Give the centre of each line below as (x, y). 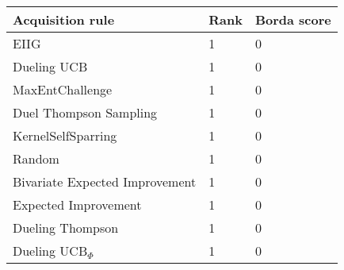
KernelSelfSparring (65, 135)
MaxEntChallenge (63, 89)
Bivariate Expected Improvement (105, 181)
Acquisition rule (64, 19)
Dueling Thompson (66, 228)
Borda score (293, 19)
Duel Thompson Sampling (85, 112)
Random (36, 158)
